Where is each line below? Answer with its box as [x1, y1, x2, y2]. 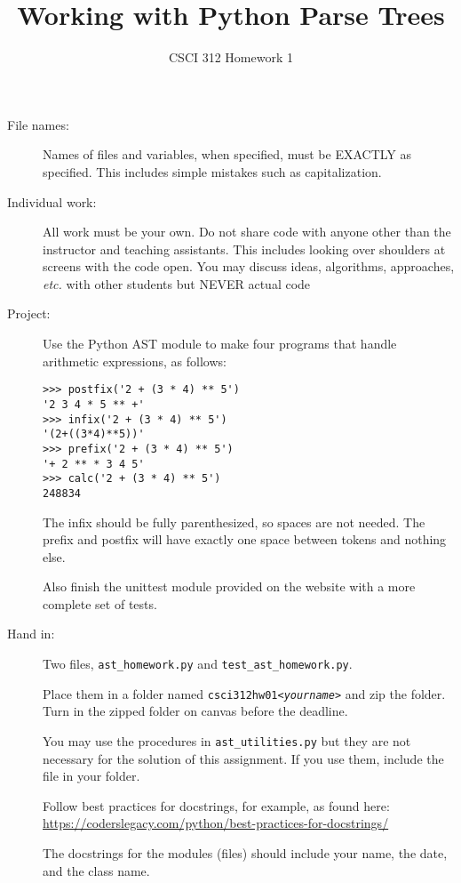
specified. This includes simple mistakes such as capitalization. [43, 162, 382, 181]
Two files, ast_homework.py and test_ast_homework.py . [43, 654, 353, 673]
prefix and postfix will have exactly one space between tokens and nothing [43, 530, 447, 549]
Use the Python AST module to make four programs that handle [43, 334, 397, 353]
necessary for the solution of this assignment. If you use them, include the [43, 749, 444, 767]
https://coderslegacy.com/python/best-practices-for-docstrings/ [43, 814, 389, 832]
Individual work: [7, 192, 97, 211]
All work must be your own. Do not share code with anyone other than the [43, 222, 451, 241]
